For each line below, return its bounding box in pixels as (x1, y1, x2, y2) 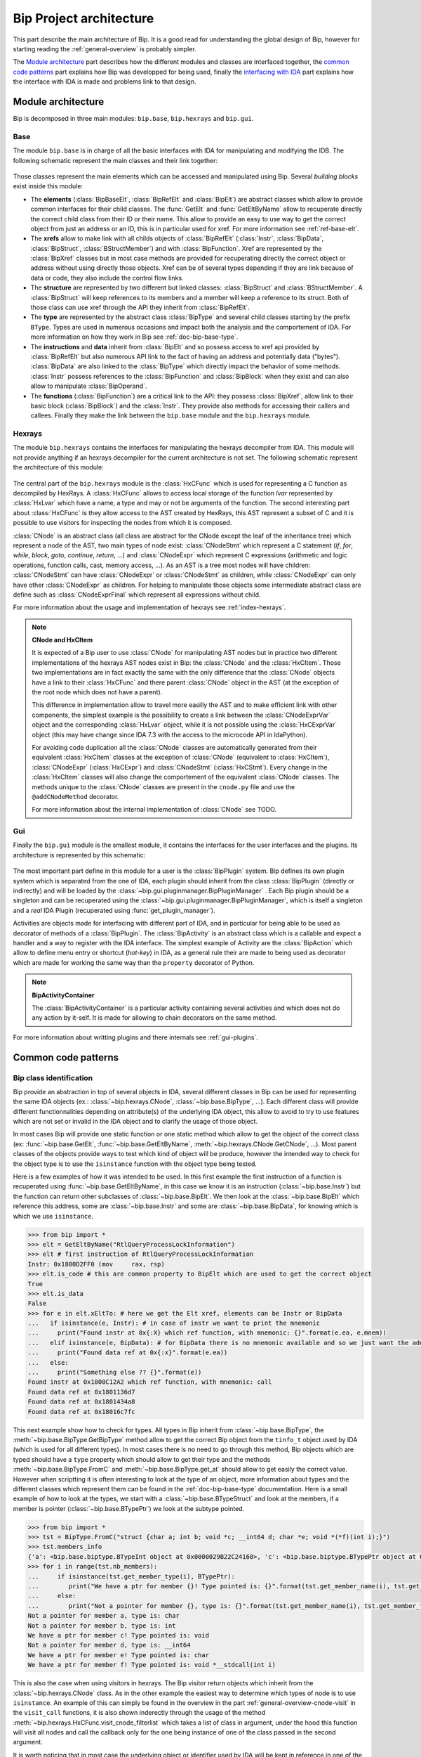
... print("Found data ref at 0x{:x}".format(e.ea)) (27, 1349, 228, 1356)
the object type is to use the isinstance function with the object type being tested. (13, 1160, 258, 1168)
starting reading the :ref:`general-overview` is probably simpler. (13, 44, 196, 53)
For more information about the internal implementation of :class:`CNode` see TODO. (32, 805, 277, 814)
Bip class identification (13, 1072, 93, 1082)
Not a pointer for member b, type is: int (27, 1621, 176, 1630)
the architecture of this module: (13, 463, 105, 472)
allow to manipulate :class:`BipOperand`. (30, 382, 147, 390)
